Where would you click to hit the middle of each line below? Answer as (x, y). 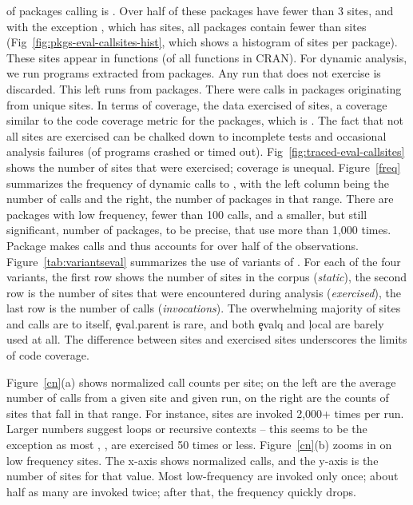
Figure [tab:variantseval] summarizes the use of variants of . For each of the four (204, 261)
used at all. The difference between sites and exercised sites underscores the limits (207, 339)
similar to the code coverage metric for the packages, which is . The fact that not (205, 120)
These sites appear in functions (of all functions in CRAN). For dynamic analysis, (207, 57)
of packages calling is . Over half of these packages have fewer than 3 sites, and (200, 10)
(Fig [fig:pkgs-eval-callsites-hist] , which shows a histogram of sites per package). (202, 42)
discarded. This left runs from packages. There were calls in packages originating (204, 88)
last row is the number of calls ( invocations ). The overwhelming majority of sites (204, 308)
